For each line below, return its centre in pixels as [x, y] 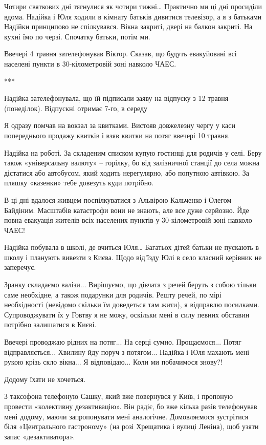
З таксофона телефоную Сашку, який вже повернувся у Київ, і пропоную [119, 396]
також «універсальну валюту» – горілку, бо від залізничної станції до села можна [132, 163]
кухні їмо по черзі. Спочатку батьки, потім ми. [77, 36]
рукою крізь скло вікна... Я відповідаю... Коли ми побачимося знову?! [113, 362]
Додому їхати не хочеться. [45, 379]
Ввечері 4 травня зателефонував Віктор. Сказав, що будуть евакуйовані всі [120, 54]
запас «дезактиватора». [40, 436]
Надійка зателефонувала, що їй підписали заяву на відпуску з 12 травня [116, 98]
